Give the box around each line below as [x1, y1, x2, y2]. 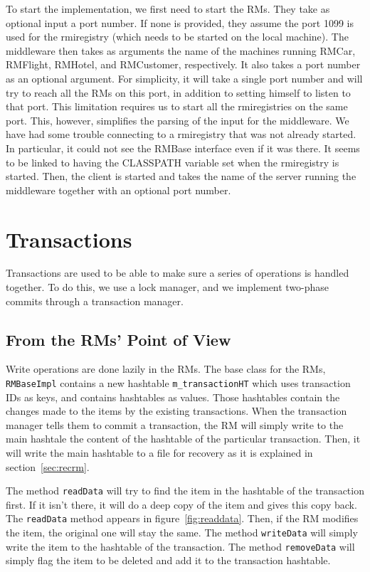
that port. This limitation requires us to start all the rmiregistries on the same [6, 99, 348, 114]
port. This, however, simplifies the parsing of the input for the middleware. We [6, 112, 349, 127]
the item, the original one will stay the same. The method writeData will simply [6, 525, 358, 540]
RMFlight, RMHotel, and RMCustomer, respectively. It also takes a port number [6, 57, 361, 72]
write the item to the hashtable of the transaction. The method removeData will [6, 539, 355, 554]
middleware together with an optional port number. [6, 182, 231, 197]
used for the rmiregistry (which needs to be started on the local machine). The [6, 29, 349, 44]
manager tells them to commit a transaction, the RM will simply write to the [6, 417, 344, 432]
